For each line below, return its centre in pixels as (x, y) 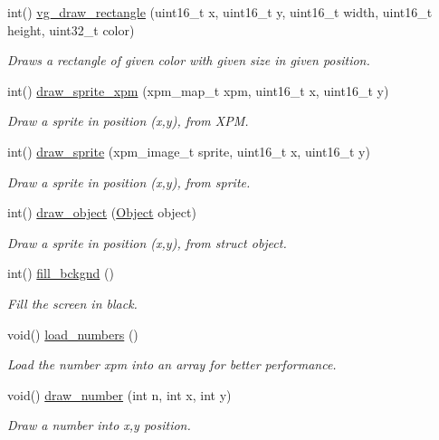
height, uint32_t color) (71, 29)
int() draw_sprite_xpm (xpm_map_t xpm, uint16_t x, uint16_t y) (198, 90)
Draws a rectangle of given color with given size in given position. (189, 60)
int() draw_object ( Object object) (102, 212)
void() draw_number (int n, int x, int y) (119, 394)
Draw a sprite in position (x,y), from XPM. (128, 121)
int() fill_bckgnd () (61, 273)
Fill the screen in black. (72, 303)
